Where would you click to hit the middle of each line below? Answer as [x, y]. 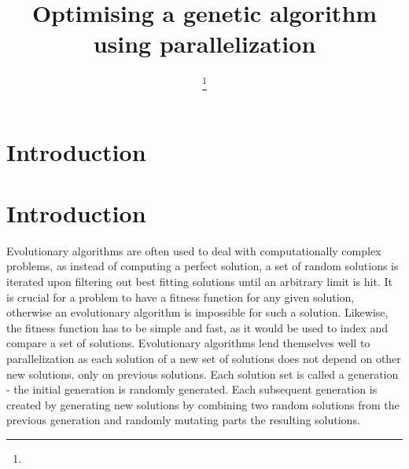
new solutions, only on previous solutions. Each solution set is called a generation [203, 374]
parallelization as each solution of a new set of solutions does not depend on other [204, 359]
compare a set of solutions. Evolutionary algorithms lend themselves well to [188, 343]
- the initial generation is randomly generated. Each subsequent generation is [192, 389]
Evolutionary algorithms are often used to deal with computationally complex [194, 250]
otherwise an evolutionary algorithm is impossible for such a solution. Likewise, [197, 312]
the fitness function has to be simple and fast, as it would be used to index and [197, 327]
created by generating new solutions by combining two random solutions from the [203, 404]
